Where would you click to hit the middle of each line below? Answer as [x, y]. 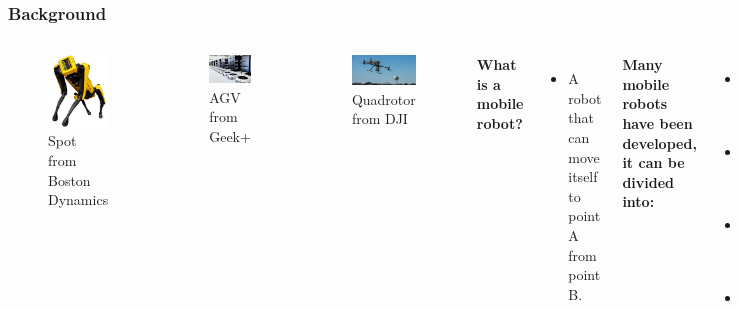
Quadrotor [383, 98]
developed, [659, 142]
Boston [69, 179]
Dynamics [78, 199]
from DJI [379, 118]
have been [657, 123]
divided [648, 181]
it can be [653, 162]
